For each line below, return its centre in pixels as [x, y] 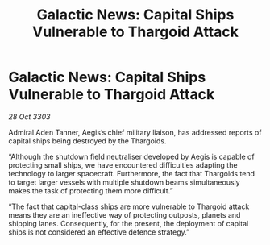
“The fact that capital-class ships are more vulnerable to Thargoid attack [129, 206]
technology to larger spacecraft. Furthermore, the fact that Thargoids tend [132, 173]
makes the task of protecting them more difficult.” [91, 190]
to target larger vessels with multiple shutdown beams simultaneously [124, 182]
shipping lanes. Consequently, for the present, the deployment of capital [129, 223]
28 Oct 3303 [29, 116]
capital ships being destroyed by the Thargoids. [87, 141]
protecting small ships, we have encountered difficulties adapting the [123, 165]
